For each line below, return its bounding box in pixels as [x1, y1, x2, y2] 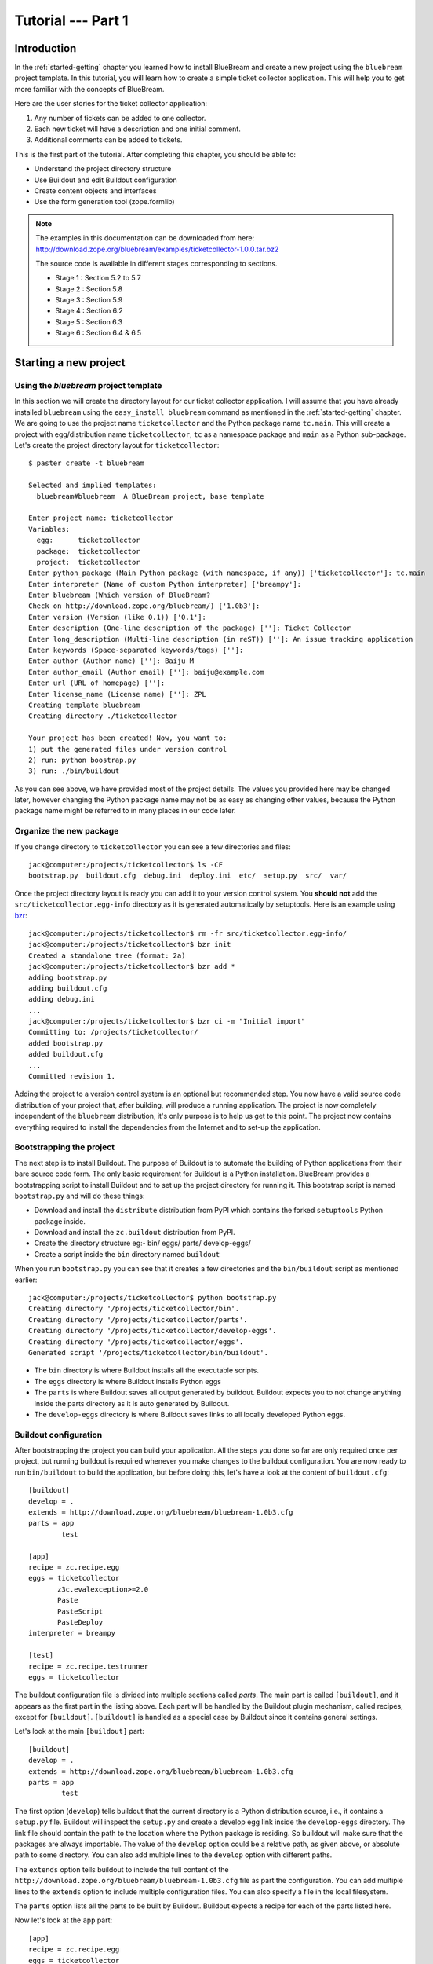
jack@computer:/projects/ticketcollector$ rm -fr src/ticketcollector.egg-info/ [28, 929, 347, 938]
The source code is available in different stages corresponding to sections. [35, 258, 278, 268]
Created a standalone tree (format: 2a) [28, 951, 186, 960]
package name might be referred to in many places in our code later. [14, 806, 236, 815]
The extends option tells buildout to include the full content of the [14, 1864, 229, 1874]
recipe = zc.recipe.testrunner [28, 1662, 149, 1671]
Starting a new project [14, 356, 126, 369]
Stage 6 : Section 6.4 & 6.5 [55, 328, 142, 338]
